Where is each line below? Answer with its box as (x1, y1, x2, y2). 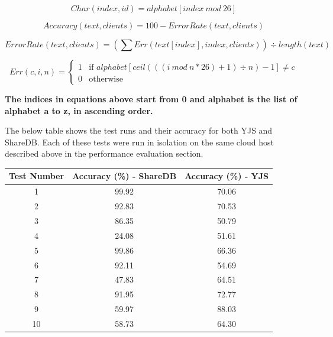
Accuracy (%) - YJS (185, 170, 269, 182)
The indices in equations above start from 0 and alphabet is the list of (5, 93, 298, 105)
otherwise (89, 75, 123, 84)
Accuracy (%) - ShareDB (72, 170, 177, 182)
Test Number (9, 170, 64, 182)
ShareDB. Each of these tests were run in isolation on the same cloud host (5, 135, 274, 148)
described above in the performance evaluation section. (5, 147, 203, 160)
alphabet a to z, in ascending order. (5, 104, 153, 116)
